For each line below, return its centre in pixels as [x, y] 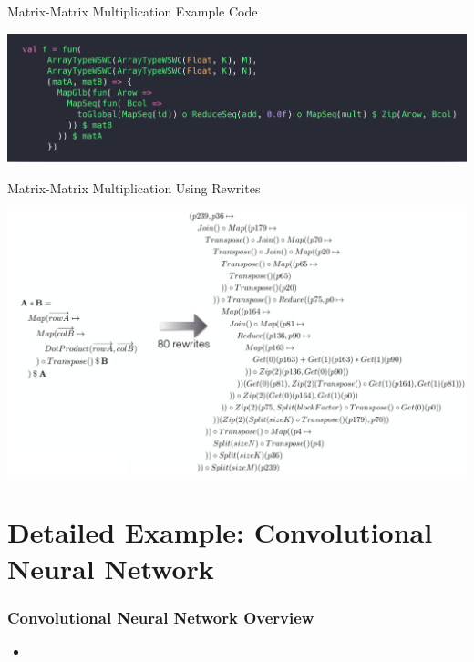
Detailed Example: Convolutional [220, 532]
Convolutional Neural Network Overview [161, 617]
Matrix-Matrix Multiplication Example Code [133, 11]
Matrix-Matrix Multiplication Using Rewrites [134, 188]
